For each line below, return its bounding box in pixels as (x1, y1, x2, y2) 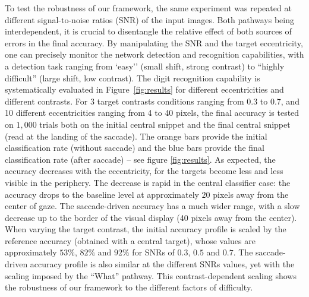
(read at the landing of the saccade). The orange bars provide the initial (5, 129, 267, 142)
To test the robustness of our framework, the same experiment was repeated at (5, 2, 292, 14)
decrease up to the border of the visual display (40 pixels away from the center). (5, 211, 297, 223)
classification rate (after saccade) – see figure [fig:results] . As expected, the (5, 153, 276, 165)
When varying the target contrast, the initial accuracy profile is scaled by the (5, 223, 286, 235)
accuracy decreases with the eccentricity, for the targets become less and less (5, 165, 283, 177)
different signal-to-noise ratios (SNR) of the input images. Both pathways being (5, 13, 294, 26)
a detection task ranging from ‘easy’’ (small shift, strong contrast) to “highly (5, 59, 285, 72)
